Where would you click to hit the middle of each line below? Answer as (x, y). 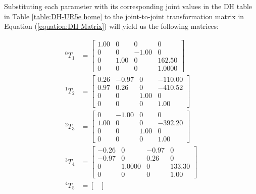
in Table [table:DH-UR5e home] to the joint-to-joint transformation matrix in (124, 16)
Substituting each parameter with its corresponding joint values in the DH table (128, 6)
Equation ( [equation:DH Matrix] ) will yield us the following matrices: (111, 26)
